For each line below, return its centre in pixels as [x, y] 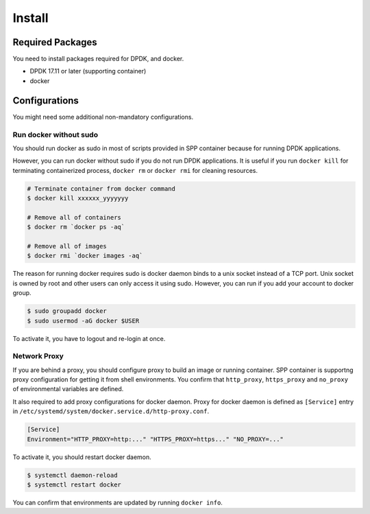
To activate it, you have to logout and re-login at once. [89, 338]
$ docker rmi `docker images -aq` [85, 256]
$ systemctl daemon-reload [72, 475]
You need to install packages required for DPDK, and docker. [98, 59]
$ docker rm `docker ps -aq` [76, 227]
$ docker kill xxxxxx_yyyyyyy [78, 198]
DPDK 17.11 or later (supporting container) [88, 71]
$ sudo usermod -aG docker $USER [83, 320]
